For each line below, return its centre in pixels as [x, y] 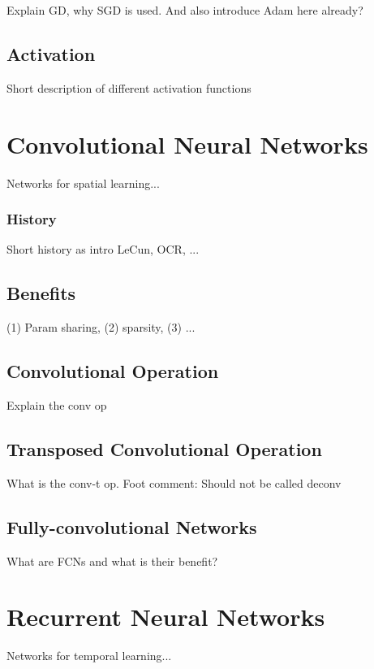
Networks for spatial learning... [83, 182]
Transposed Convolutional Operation [164, 448]
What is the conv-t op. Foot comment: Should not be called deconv [174, 482]
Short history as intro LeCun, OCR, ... [103, 249]
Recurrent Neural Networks [166, 617]
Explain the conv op [57, 404]
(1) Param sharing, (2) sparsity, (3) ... [101, 327]
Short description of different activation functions [129, 87]
